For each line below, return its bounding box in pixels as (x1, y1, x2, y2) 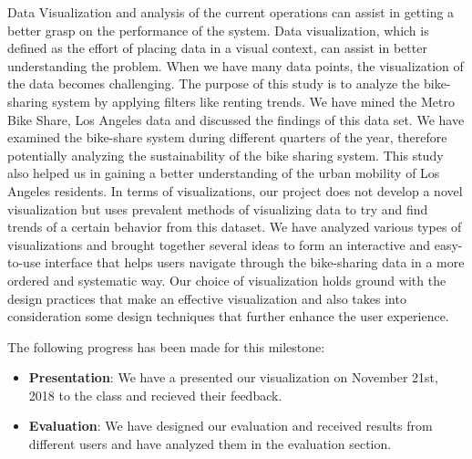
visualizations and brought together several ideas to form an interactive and (7, 235, 431, 254)
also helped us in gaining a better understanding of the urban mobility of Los (7, 163, 440, 183)
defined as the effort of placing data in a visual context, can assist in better (7, 38, 427, 57)
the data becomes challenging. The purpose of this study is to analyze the (7, 74, 420, 93)
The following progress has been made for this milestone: (7, 337, 325, 356)
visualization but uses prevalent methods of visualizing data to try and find (7, 199, 428, 218)
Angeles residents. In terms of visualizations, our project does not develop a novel (7, 181, 463, 200)
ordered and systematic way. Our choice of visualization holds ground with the (7, 270, 446, 289)
